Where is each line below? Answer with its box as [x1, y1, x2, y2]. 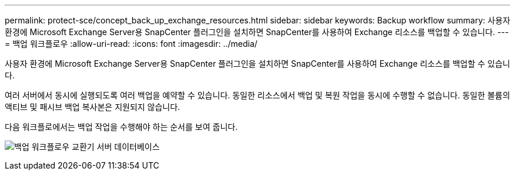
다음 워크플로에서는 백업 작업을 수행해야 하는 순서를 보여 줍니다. [5, 122, 238, 132]
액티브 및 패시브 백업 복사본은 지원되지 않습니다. [5, 102, 180, 112]
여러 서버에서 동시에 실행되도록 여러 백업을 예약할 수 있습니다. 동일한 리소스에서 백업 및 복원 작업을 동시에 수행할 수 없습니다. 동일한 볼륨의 [5, 90, 510, 100]
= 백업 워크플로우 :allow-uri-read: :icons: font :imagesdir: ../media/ [5, 39, 257, 49]
